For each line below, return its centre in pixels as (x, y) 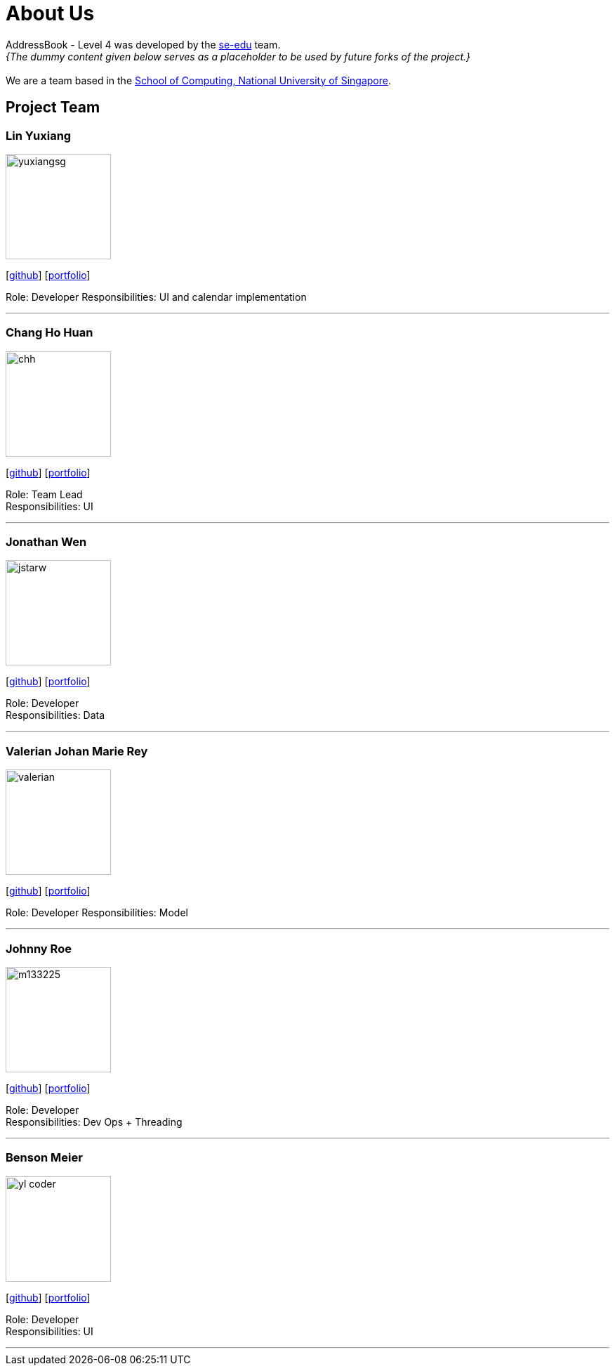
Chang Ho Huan (49, 333)
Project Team (53, 108)
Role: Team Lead (44, 494)
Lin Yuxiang (39, 135)
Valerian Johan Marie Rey (77, 751)
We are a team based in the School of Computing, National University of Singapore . (199, 80)
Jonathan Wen (46, 542)
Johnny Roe (39, 948)
